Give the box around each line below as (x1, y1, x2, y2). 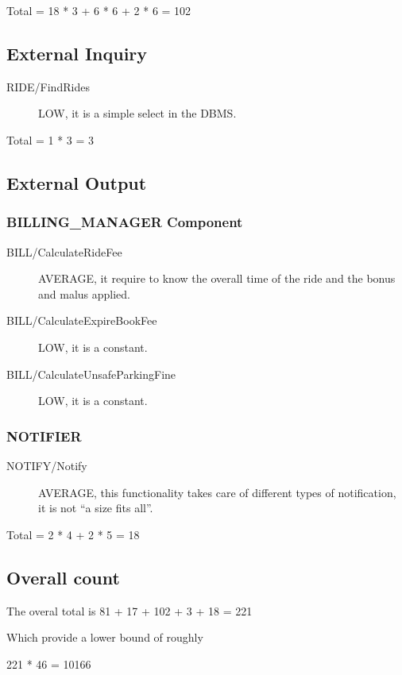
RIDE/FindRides (6, 78, 90, 94)
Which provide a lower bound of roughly (6, 629, 203, 646)
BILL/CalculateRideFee (6, 243, 122, 260)
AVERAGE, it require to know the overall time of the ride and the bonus (38, 270, 396, 287)
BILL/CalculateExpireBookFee (6, 312, 157, 329)
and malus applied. (38, 285, 130, 302)
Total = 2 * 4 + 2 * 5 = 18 (6, 526, 140, 542)
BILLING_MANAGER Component (6, 212, 243, 232)
